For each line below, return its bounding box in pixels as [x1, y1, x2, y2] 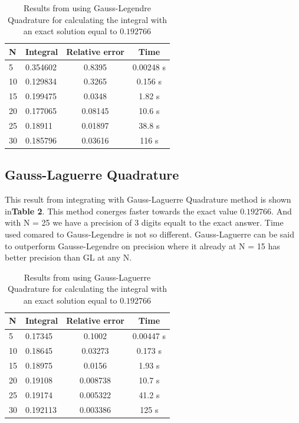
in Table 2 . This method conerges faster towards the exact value [5, 204, 238, 217]
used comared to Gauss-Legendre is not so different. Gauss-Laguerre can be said [5, 227, 294, 240]
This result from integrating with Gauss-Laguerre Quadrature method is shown [5, 193, 291, 206]
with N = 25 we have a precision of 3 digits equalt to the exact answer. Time [5, 216, 284, 229]
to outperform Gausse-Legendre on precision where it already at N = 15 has [5, 239, 280, 252]
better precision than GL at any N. [5, 251, 132, 263]
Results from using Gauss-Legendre [23, 2, 151, 14]
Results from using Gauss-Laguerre [24, 271, 151, 283]
